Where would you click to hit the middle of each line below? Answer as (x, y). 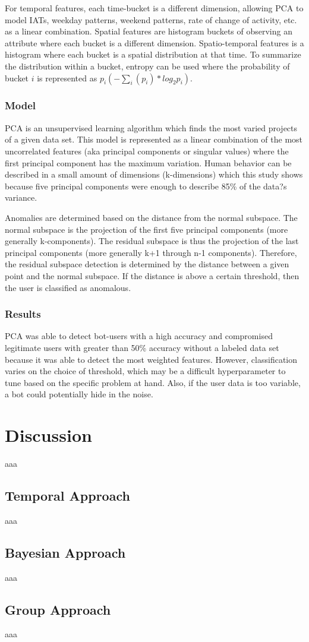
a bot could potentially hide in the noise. (79, 394)
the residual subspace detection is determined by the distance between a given (147, 264)
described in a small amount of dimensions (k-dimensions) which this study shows (154, 174)
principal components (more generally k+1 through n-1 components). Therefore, (151, 252)
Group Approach (58, 609)
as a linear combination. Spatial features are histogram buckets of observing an (149, 31)
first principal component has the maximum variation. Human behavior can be (148, 162)
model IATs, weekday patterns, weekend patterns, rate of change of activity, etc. (151, 19)
